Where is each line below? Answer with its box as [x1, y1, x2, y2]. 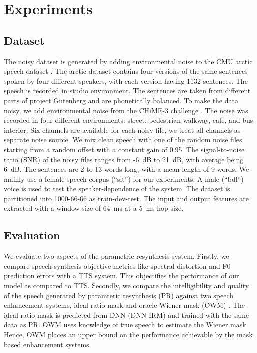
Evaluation [4, 227, 60, 243]
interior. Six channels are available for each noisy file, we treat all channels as [4, 124, 241, 135]
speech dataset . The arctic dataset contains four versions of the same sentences [4, 66, 248, 76]
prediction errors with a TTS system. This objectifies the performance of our [4, 270, 239, 281]
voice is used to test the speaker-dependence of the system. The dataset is [4, 183, 230, 194]
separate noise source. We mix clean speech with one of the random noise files [4, 134, 242, 145]
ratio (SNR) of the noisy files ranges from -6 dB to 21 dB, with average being [4, 154, 244, 164]
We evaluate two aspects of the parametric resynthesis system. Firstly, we [4, 251, 229, 261]
